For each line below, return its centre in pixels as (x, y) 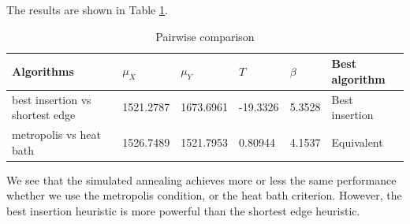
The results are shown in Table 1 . (87, 9)
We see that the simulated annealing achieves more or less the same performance (201, 179)
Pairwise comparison (205, 36)
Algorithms (43, 71)
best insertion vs (52, 99)
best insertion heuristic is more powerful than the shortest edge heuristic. (183, 210)
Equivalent (357, 142)
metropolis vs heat (56, 134)
